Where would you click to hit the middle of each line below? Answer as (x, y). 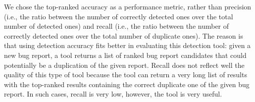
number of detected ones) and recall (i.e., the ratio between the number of (117, 26)
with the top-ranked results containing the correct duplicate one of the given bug (127, 84)
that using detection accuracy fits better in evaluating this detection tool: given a (127, 45)
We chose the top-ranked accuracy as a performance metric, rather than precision (128, 6)
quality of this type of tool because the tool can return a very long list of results (126, 75)
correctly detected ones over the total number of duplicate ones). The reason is (124, 35)
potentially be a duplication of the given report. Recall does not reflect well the (124, 65)
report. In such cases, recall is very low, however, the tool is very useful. (113, 94)
